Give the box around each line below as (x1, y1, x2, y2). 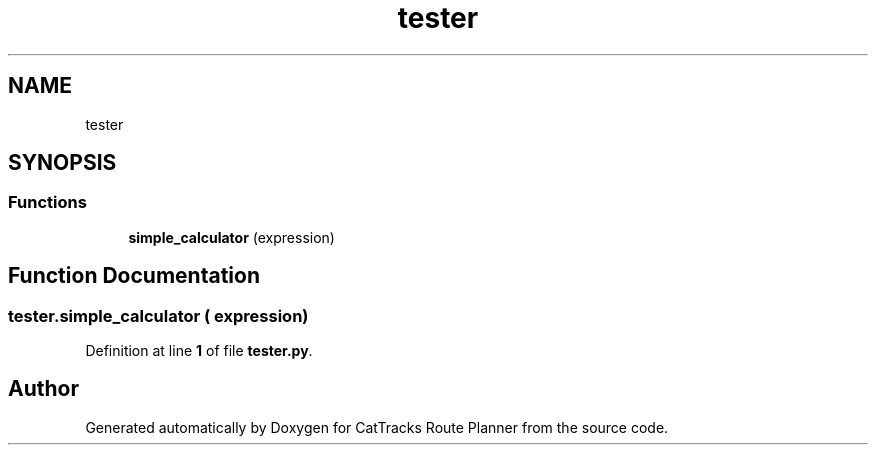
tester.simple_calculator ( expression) (8, 305, 309, 326)
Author (8, 376, 79, 402)
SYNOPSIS (8, 150, 117, 176)
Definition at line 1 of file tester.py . (85, 342, 313, 360)
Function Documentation (8, 263, 260, 289)
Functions (8, 192, 87, 213)
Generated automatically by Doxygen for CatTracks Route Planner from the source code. (85, 418, 669, 436)
